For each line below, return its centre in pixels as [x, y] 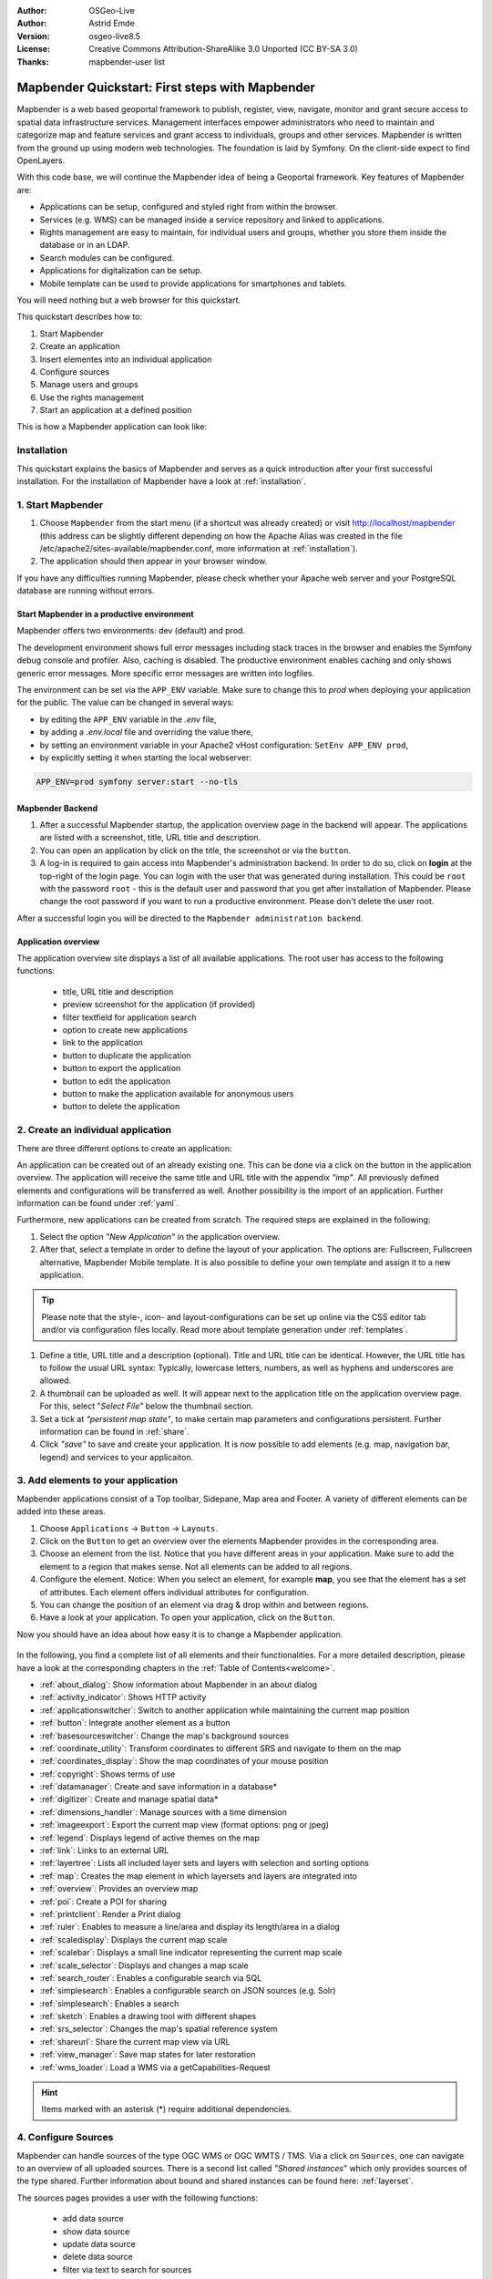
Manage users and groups [89, 385]
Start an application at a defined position [116, 410]
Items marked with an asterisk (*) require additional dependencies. [166, 2109]
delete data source [97, 2257]
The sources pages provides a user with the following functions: [138, 2198]
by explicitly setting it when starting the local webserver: [146, 758]
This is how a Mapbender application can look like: [112, 427]
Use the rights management [92, 397]
